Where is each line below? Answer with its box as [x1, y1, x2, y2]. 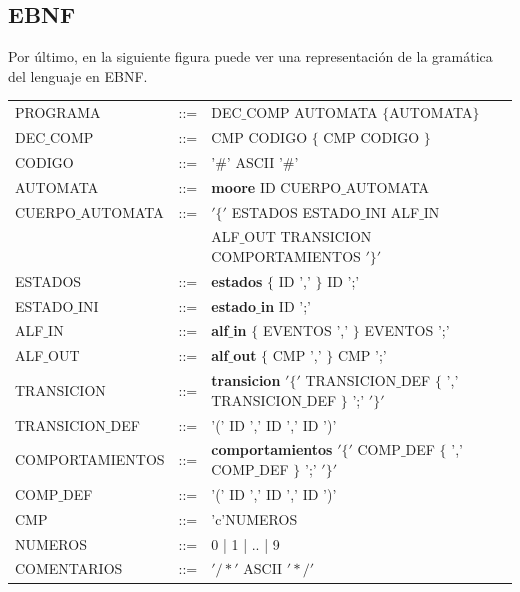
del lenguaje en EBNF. [8, 65, 148, 86]
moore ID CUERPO [211, 176, 342, 197]
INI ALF [365, 201, 420, 222]
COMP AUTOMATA [246, 102, 378, 123]
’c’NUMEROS [211, 508, 298, 529]
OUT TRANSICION [244, 226, 372, 247]
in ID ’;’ [260, 295, 311, 316]
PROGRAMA [15, 102, 101, 123]
